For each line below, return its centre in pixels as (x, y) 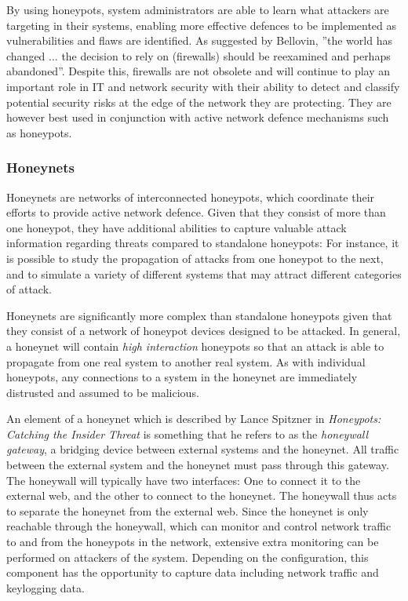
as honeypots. (39, 132)
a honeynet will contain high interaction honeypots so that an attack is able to (195, 346)
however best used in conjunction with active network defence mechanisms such (198, 117)
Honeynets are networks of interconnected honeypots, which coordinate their (191, 197)
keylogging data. (46, 587)
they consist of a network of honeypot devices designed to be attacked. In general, (204, 331)
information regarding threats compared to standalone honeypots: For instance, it (203, 243)
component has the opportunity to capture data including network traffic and (193, 572)
